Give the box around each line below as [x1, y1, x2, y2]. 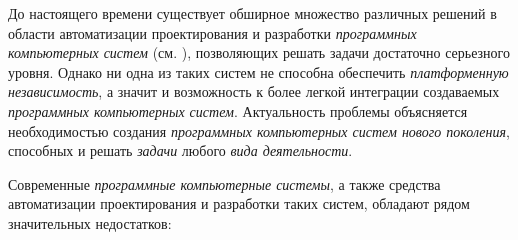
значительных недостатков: [8, 212, 172, 233]
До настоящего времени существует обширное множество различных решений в [8, 3, 497, 23]
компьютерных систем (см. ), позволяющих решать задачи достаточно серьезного [8, 42, 510, 63]
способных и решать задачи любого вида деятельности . [8, 140, 353, 161]
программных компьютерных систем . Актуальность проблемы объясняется [8, 100, 468, 121]
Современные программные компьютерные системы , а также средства [8, 173, 441, 194]
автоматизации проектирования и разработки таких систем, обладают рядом [8, 193, 470, 214]
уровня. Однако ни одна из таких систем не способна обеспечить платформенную [8, 61, 509, 82]
